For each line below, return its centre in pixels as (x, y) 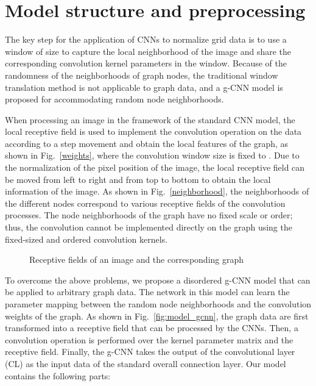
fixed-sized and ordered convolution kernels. (86, 239)
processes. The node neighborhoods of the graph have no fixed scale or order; (149, 215)
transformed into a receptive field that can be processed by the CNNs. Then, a (152, 328)
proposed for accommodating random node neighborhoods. (114, 99)
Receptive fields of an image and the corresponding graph (137, 259)
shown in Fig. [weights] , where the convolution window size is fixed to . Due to (152, 155)
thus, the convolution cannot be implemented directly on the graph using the (149, 227)
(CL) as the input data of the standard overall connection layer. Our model (146, 363)
